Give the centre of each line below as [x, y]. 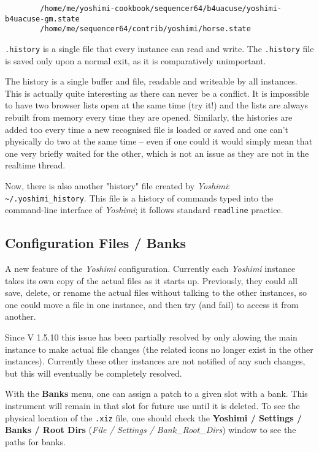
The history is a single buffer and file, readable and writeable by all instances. [151, 81]
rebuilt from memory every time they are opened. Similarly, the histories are [149, 117]
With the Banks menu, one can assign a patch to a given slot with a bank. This [156, 394]
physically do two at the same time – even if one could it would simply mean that [159, 141]
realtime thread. [35, 165]
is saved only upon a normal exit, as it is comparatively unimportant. [136, 60]
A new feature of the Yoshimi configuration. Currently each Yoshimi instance [150, 269]
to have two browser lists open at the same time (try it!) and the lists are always [157, 105]
